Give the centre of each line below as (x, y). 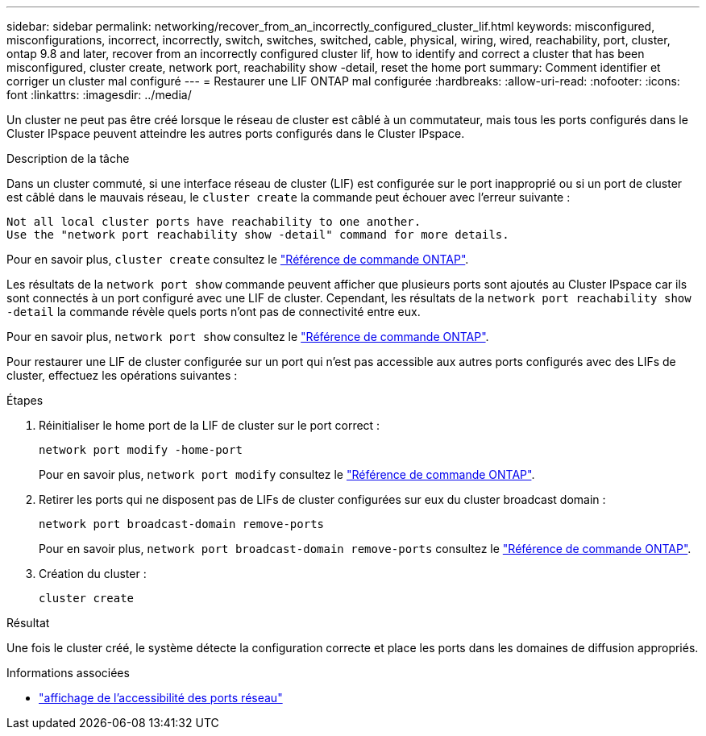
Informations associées (68, 673)
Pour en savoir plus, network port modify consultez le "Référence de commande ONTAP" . (287, 474)
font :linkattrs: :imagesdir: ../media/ (99, 95)
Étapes (25, 400)
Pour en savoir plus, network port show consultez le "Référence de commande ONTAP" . (248, 337)
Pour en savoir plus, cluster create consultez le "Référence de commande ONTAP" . (238, 259)
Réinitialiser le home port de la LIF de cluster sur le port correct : (210, 425)
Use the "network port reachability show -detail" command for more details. (258, 235)
